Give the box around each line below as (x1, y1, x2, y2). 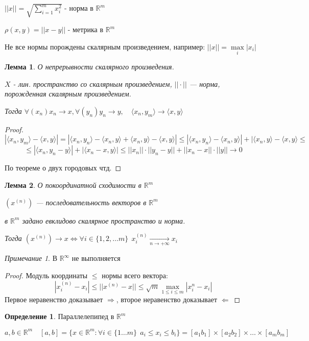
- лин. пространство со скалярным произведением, (13, 78, 172, 89)
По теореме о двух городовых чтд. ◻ (5, 162, 122, 173)
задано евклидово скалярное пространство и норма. (22, 215, 185, 226)
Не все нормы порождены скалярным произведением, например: (5, 41, 205, 52)
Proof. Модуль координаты (5, 270, 88, 281)
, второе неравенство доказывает (116, 294, 218, 304)
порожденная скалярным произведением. (5, 88, 131, 99)
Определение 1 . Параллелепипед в (5, 311, 114, 322)
